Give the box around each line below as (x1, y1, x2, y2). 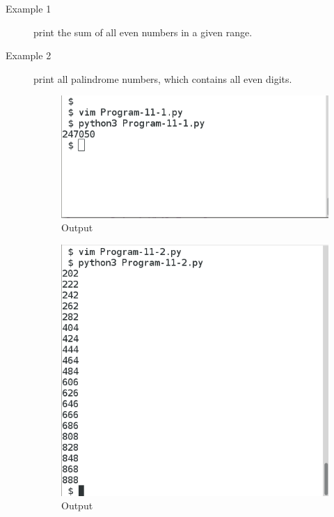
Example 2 (6, 48, 51, 63)
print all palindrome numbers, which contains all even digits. (33, 71, 292, 86)
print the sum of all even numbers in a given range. (33, 24, 253, 39)
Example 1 (6, 1, 51, 15)
